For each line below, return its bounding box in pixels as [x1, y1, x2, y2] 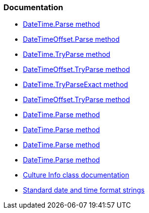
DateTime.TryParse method [23, 50, 111, 59]
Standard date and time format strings [23, 186, 145, 195]
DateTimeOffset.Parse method [23, 35, 120, 44]
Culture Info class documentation [23, 171, 130, 179]
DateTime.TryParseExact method [23, 80, 128, 89]
